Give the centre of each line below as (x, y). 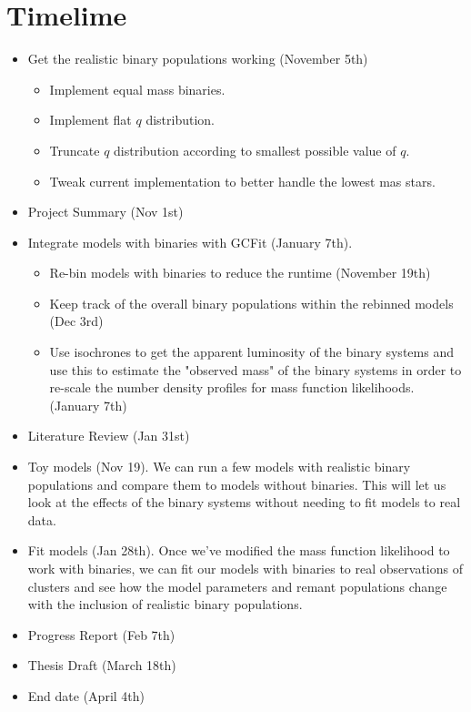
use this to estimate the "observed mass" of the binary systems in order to (256, 369)
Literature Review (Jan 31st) (109, 436)
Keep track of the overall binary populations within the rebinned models (251, 303)
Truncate (75, 150)
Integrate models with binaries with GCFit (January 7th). (190, 242)
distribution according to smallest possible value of (255, 150)
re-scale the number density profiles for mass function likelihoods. (232, 387)
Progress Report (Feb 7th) (101, 634)
